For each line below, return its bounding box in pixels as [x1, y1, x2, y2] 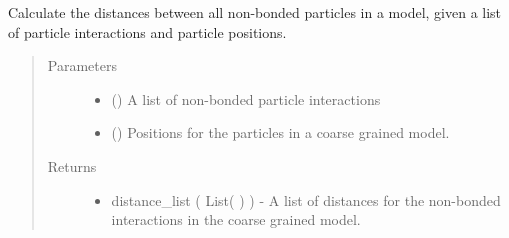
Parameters [47, 55, 117, 76]
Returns [47, 155, 97, 176]
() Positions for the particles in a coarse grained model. [111, 122, 450, 143]
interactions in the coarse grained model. [111, 209, 361, 230]
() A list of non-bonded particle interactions [111, 88, 381, 109]
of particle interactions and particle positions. [8, 21, 287, 42]
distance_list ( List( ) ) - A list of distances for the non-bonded [111, 189, 501, 210]
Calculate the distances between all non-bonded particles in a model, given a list [8, 2, 502, 22]
